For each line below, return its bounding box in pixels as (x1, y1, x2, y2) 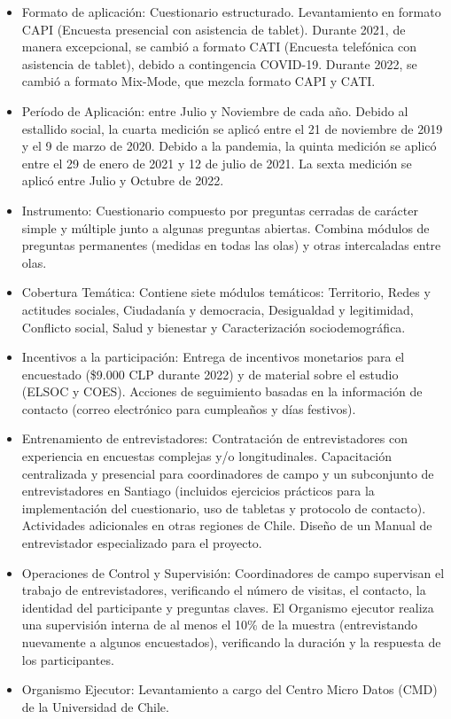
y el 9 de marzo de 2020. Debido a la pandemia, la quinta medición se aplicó (21, 137, 437, 155)
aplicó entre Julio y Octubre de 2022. (21, 171, 224, 190)
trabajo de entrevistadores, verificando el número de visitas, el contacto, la (21, 581, 426, 599)
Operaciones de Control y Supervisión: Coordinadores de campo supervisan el (21, 563, 445, 582)
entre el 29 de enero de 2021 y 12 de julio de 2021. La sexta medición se (21, 153, 412, 172)
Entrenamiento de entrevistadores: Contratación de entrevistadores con (21, 429, 408, 448)
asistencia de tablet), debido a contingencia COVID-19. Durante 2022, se (21, 54, 417, 73)
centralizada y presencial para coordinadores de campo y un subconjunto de (21, 464, 434, 482)
